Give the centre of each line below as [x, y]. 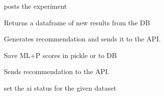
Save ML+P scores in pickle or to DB [60, 55]
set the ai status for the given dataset [60, 87]
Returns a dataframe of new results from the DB [77, 22]
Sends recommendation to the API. [57, 71]
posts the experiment [35, 6]
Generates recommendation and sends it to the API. [82, 39]
